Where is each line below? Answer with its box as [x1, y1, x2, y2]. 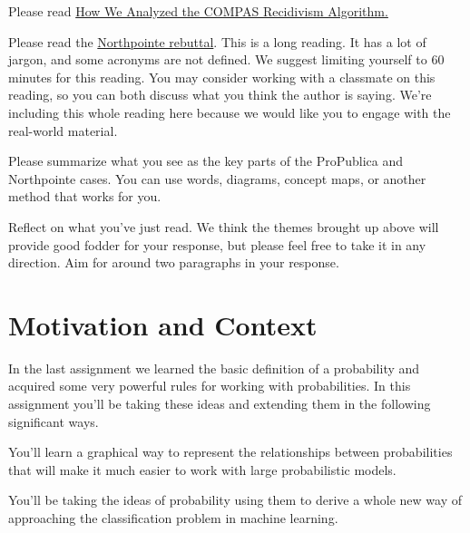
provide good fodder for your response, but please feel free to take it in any [8, 235, 426, 254]
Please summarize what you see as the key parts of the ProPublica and [8, 151, 404, 170]
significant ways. [8, 412, 99, 431]
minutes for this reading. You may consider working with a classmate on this [8, 67, 436, 86]
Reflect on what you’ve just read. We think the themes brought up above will [8, 217, 439, 236]
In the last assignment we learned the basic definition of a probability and [8, 358, 420, 377]
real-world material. [8, 121, 118, 140]
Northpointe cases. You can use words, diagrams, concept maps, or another [8, 169, 426, 188]
